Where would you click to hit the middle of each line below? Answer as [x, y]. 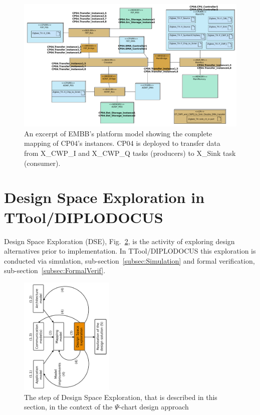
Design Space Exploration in [104, 197]
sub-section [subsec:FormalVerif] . [55, 270]
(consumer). [42, 163]
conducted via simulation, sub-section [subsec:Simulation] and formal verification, [129, 260]
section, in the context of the [68, 407]
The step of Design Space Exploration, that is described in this [121, 397]
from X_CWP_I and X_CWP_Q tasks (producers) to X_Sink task [130, 153]
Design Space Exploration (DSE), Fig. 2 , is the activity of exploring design [119, 241]
